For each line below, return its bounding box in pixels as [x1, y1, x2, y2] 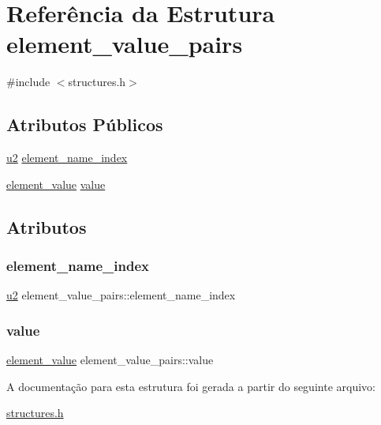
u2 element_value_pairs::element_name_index [6, 287, 236, 303]
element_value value [6, 175, 106, 192]
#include [6, 73, 50, 90]
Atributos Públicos [6, 112, 163, 137]
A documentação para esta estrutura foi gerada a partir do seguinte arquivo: [6, 378, 375, 394]
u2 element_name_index [6, 149, 128, 166]
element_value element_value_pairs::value [6, 352, 214, 368]
